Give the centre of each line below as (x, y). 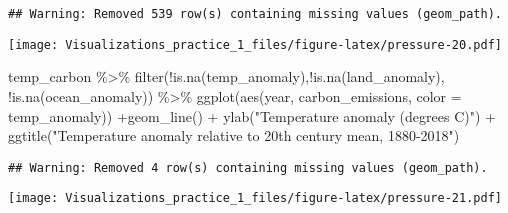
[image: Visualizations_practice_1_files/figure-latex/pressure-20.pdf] (255, 44)
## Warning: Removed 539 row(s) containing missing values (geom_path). (255, 14)
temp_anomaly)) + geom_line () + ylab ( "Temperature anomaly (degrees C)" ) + (252, 115)
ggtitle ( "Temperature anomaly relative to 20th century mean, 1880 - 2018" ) (234, 135)
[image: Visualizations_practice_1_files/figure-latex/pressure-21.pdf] (255, 198)
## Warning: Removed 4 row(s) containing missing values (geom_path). (248, 167)
